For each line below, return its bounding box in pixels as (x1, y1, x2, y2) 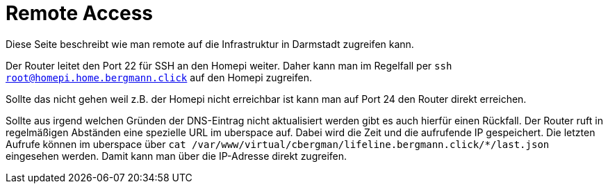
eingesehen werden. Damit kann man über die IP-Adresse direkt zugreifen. (6, 149, 347, 162)
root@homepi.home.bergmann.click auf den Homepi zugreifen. (6, 71, 312, 83)
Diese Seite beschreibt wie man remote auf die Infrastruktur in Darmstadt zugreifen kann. (6, 38, 414, 50)
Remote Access (6, 1, 153, 25)
